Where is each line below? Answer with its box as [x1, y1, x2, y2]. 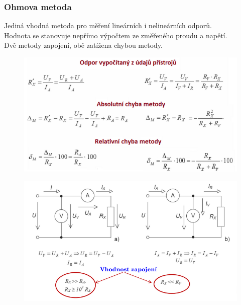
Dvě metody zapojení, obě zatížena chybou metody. [4, 40, 163, 50]
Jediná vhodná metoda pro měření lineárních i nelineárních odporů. [4, 20, 212, 31]
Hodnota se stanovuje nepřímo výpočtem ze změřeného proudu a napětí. [4, 30, 227, 40]
